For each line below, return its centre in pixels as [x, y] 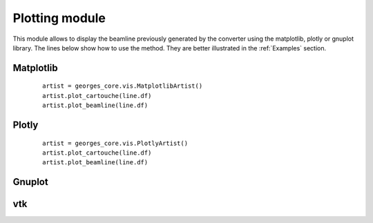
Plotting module [59, 18]
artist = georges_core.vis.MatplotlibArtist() [123, 86]
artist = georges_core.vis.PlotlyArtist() [115, 143]
